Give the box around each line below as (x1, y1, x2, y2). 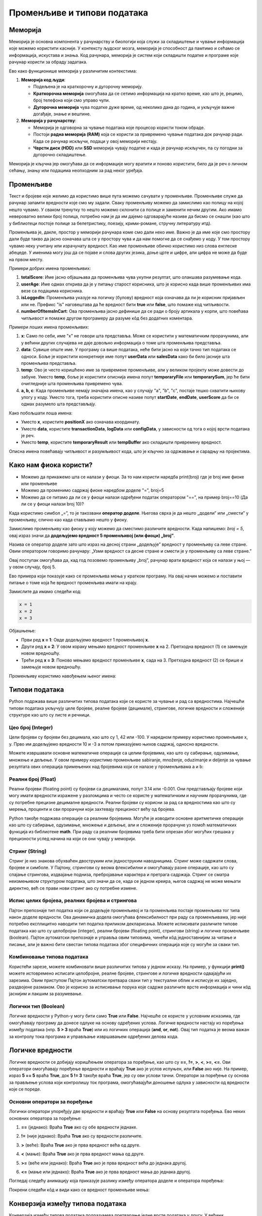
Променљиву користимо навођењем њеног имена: (9, 673, 116, 679)
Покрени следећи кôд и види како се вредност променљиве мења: (9, 1187, 150, 1193)
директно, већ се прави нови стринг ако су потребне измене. (9, 885, 138, 891)
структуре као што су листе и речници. (9, 712, 91, 718)
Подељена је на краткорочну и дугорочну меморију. (33, 84, 143, 89)
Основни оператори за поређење (9, 1098, 93, 1105)
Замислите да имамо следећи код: (9, 589, 82, 594)
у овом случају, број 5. (9, 564, 56, 570)
